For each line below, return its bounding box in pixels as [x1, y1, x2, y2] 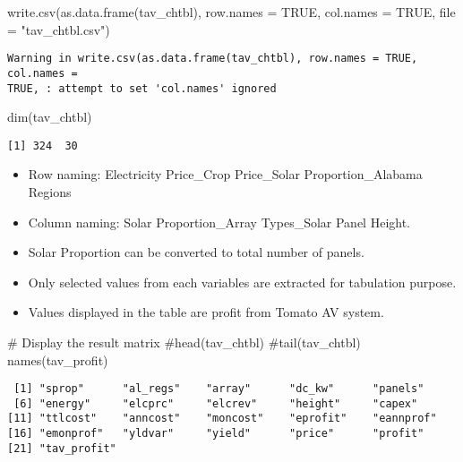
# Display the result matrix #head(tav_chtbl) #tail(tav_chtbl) [7, 332, 361, 351]
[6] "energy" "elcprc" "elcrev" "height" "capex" [13, 397, 418, 410]
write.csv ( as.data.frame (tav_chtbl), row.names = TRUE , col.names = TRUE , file [7, 3, 456, 21]
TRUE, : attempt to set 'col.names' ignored [7, 81, 277, 95]
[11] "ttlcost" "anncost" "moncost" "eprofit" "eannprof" [7, 412, 437, 425]
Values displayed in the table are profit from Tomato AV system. [28, 303, 384, 321]
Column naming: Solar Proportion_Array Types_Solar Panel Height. [28, 212, 411, 231]
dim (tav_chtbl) [7, 107, 92, 126]
